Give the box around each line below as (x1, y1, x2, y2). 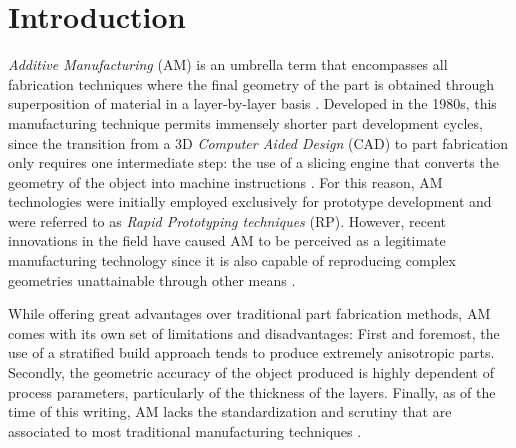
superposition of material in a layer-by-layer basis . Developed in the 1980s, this (8, 93, 497, 114)
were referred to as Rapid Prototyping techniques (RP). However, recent (8, 210, 447, 231)
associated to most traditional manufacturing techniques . (8, 420, 362, 441)
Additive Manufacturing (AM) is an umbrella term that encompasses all (8, 54, 448, 75)
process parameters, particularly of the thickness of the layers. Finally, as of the (8, 381, 496, 402)
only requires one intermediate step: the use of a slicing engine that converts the (8, 152, 499, 173)
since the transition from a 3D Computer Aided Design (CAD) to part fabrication (8, 132, 509, 153)
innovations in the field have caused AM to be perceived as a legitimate (8, 230, 446, 251)
